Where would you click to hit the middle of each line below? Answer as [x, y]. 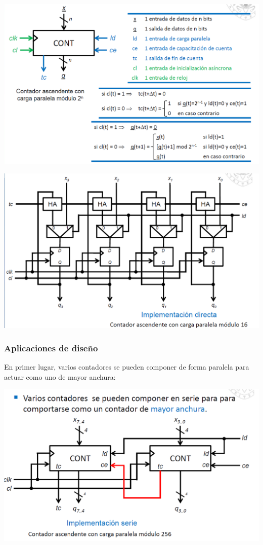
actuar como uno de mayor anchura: [60, 376]
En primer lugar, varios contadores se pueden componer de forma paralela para [127, 367]
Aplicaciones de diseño [51, 348]
